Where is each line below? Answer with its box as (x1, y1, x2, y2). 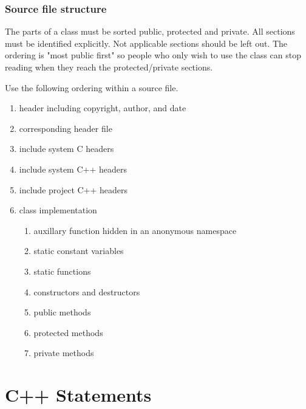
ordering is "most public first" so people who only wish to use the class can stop (5, 49, 302, 61)
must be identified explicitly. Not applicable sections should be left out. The (5, 36, 288, 49)
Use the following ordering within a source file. (5, 81, 178, 94)
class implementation (19, 204, 97, 216)
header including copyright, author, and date (19, 101, 186, 114)
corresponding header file (19, 122, 112, 134)
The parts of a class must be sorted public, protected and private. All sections (5, 25, 295, 38)
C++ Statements (5, 382, 152, 407)
